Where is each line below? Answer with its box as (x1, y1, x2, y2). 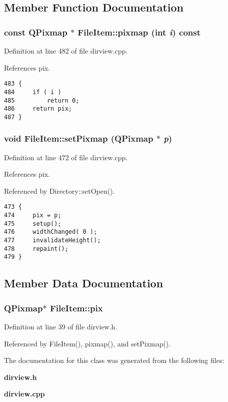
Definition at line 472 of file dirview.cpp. (4, 152, 128, 162)
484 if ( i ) (4, 88, 61, 96)
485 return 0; (4, 97, 79, 104)
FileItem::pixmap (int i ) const (77, 26, 200, 38)
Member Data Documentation (4, 275, 163, 291)
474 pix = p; (4, 212, 61, 219)
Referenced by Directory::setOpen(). (4, 185, 115, 196)
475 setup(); (4, 220, 61, 227)
